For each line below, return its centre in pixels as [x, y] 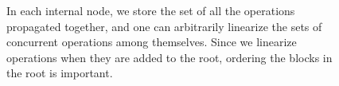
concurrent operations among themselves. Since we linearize [152, 42]
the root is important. [60, 73]
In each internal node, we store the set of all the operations [151, 10]
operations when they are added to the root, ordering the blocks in [169, 57]
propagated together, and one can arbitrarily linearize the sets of [164, 26]
